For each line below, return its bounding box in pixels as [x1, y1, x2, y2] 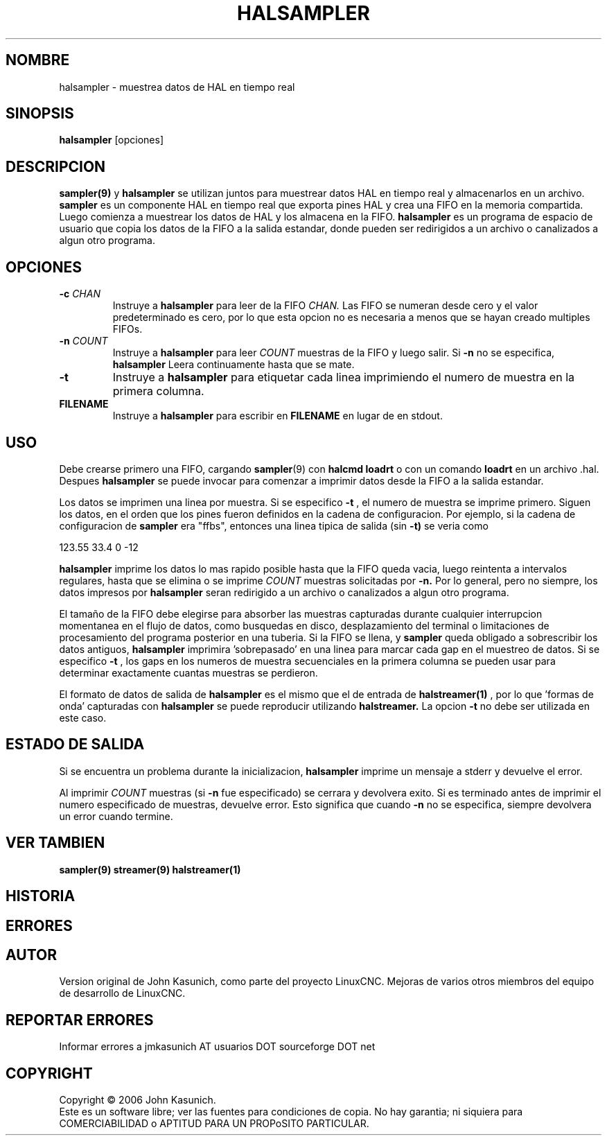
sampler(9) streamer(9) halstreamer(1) [59, 863, 241, 876]
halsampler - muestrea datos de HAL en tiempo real [59, 80, 295, 93]
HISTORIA [6, 887, 76, 905]
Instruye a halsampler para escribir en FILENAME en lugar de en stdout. [112, 410, 443, 422]
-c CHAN [59, 288, 100, 300]
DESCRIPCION [6, 157, 106, 175]
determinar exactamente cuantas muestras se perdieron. [59, 666, 318, 679]
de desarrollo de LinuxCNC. [59, 987, 186, 1000]
